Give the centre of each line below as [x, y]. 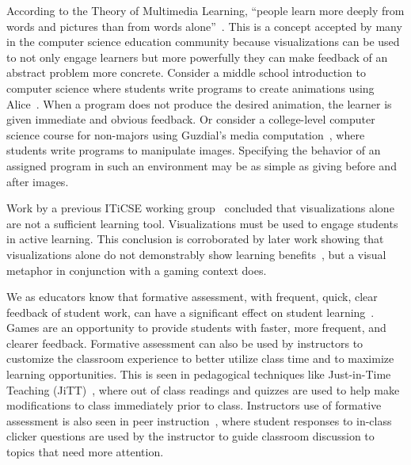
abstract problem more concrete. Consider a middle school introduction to [186, 72]
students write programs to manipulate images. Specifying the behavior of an [194, 150]
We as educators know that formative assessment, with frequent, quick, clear [192, 297]
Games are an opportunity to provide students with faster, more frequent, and [196, 328]
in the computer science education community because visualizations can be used [203, 42]
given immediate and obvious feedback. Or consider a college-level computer [191, 119]
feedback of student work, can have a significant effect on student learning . [190, 312]
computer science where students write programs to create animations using [190, 88]
